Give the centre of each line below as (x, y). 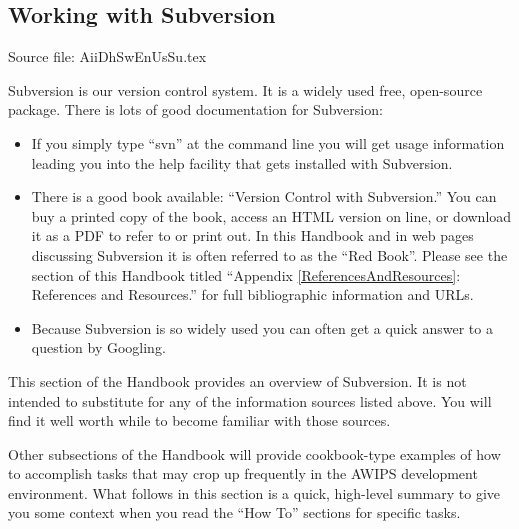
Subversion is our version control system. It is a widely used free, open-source (245, 89)
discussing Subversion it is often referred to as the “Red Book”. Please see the (269, 254)
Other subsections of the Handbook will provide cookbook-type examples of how (254, 453)
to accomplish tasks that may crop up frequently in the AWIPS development (243, 473)
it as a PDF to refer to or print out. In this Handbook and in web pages (252, 235)
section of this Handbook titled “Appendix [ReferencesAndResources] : (246, 274)
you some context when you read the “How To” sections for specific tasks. (234, 512)
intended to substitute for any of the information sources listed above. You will (250, 400)
